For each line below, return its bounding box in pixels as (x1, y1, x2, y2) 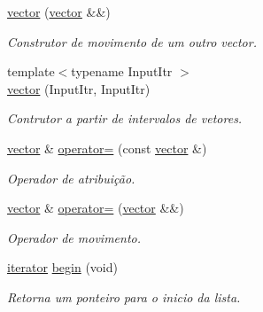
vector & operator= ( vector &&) (7, 199, 184, 217)
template (7, 62, 55, 81)
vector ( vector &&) (7, 3, 111, 20)
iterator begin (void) (7, 258, 118, 277)
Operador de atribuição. (7, 168, 135, 187)
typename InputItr (71, 62, 173, 81)
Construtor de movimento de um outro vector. (7, 32, 257, 51)
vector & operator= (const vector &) (7, 138, 207, 157)
